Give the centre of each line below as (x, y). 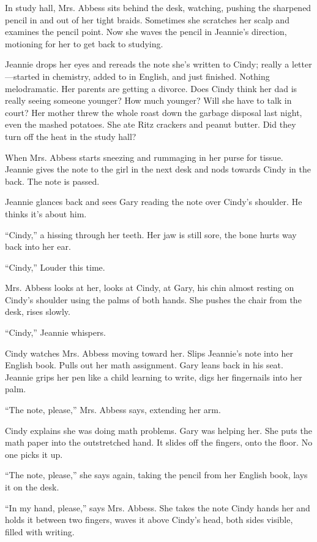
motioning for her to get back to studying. (84, 43)
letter (302, 64)
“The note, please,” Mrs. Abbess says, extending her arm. (113, 410)
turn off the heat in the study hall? (71, 136)
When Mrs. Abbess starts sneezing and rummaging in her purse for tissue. (144, 157)
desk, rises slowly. (38, 312)
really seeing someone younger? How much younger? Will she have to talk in (148, 100)
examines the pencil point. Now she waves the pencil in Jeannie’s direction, (146, 32)
